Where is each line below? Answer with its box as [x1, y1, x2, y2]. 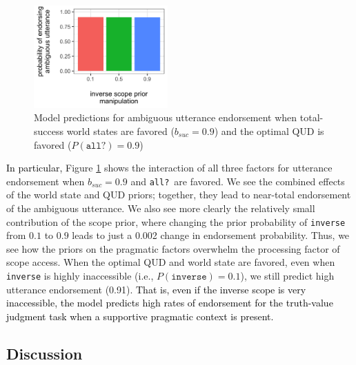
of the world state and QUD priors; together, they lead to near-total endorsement [6, 187, 351, 202]
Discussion [6, 342, 83, 364]
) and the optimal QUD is [214, 123, 324, 138]
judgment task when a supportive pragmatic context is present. [6, 309, 274, 323]
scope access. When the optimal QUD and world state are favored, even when [6, 255, 335, 269]
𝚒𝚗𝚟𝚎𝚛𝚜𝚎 [171, 272, 207, 282]
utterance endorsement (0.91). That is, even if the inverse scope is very [6, 282, 306, 296]
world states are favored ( [66, 123, 175, 138]
